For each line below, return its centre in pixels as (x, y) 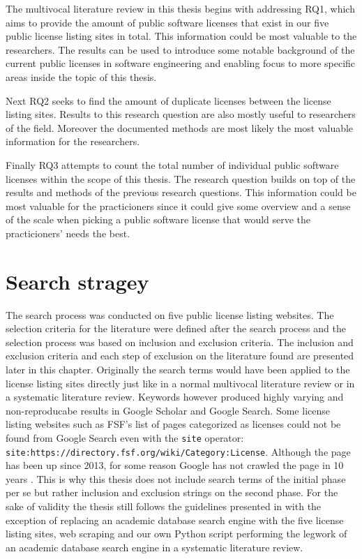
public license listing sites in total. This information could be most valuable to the (181, 36)
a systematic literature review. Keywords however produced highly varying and (175, 397)
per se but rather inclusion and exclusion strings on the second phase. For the (172, 492)
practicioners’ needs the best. (68, 233)
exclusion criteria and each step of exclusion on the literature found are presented (180, 356)
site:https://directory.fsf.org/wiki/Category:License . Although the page (178, 451)
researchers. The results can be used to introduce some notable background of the (180, 49)
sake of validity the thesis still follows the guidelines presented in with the (164, 506)
